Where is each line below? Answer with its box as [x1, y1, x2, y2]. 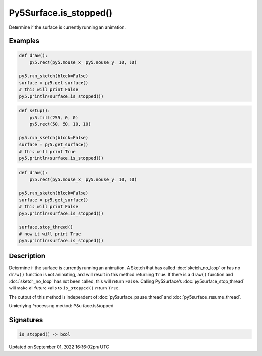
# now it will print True [19, 231, 81, 237]
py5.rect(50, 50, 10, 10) [29, 121, 91, 127]
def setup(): [19, 108, 50, 114]
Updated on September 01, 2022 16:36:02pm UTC [9, 344, 109, 350]
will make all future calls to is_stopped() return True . [9, 285, 120, 291]
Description [9, 252, 46, 260]
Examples [9, 37, 40, 45]
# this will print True [19, 149, 76, 154]
